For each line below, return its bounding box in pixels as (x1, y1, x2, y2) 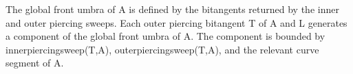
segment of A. (6, 56, 64, 70)
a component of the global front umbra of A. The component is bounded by (6, 29, 325, 43)
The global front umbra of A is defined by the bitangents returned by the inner (6, 2, 339, 16)
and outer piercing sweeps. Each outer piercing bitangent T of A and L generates (6, 15, 347, 29)
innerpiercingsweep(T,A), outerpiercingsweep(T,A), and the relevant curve (6, 42, 319, 56)
